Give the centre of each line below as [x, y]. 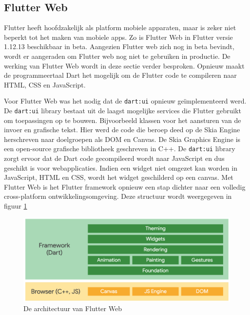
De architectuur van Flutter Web [73, 308]
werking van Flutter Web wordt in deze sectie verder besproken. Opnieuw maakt [124, 65]
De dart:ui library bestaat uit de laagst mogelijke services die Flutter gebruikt [123, 111]
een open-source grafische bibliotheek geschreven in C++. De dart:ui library [120, 149]
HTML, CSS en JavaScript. [45, 84]
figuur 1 [16, 206]
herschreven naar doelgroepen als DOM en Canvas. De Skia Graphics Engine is [122, 139]
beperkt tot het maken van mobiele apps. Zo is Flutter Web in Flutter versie [118, 37]
